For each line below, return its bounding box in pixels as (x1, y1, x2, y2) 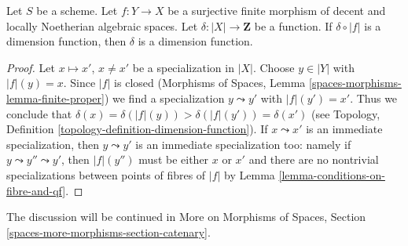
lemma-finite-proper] (6, 89, 105, 106)
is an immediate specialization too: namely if (135, 136, 351, 152)
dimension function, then (6, 33, 127, 49)
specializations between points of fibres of (6, 166, 206, 183)
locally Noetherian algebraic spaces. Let (6, 17, 198, 34)
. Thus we (350, 89, 398, 106)
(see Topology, (311, 105, 380, 121)
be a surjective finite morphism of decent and (167, 2, 386, 18)
